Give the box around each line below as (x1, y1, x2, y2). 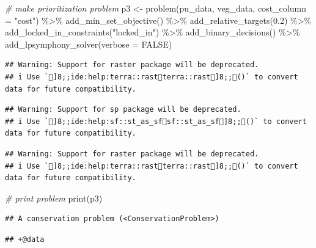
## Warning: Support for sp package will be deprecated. (5, 105, 241, 114)
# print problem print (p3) (5, 191, 103, 204)
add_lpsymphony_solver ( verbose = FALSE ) (5, 37, 172, 50)
